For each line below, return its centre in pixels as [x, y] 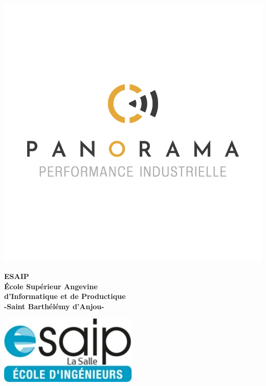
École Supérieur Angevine [51, 286]
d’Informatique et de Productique [65, 296]
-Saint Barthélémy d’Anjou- [54, 306]
